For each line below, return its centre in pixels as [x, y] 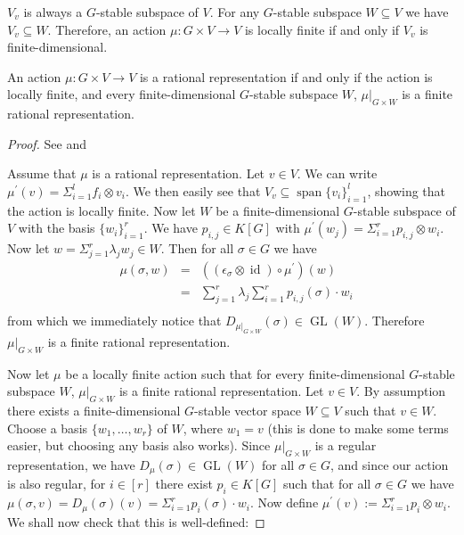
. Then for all [197, 248]
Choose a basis [48, 428]
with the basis [57, 228]
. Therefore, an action [107, 29]
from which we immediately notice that [114, 321]
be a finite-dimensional [278, 210]
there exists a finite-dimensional [94, 410]
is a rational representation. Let [179, 173]
